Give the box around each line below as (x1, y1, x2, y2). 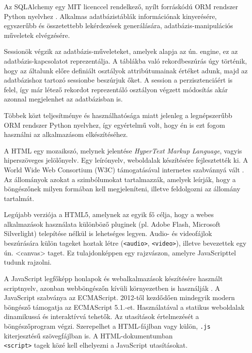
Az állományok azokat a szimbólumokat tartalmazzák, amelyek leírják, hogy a (4, 174, 236, 184)
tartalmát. (4, 193, 34, 203)
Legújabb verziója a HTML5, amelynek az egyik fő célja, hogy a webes (4, 209, 214, 219)
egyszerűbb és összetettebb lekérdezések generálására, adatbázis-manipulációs (4, 20, 233, 31)
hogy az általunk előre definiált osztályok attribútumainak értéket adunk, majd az (4, 65, 248, 75)
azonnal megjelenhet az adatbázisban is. (4, 94, 123, 104)
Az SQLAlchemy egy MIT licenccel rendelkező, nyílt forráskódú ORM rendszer (4, 1, 238, 11)
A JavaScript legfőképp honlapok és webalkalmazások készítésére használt (4, 273, 223, 283)
